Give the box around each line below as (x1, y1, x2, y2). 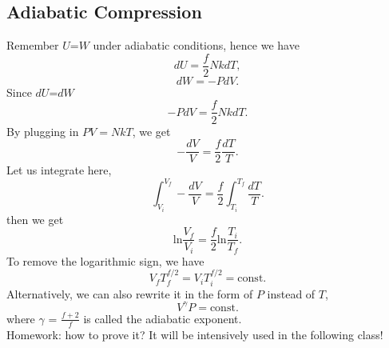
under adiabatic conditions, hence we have (93, 37, 300, 54)
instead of (267, 285, 316, 302)
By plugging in (6, 122, 79, 139)
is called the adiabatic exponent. (83, 310, 242, 326)
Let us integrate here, (6, 162, 112, 178)
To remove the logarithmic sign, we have (6, 252, 204, 269)
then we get (6, 210, 64, 227)
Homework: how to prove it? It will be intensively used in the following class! (6, 326, 383, 342)
